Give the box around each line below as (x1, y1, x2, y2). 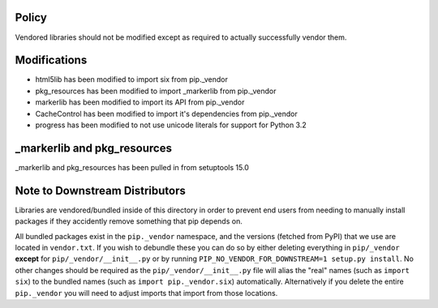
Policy (15, 11, 48, 24)
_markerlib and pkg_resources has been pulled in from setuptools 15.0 (15, 162, 249, 172)
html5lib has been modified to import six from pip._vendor (35, 75, 229, 84)
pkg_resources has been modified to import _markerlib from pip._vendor (35, 86, 277, 96)
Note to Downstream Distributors (15, 183, 187, 198)
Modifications (15, 53, 88, 67)
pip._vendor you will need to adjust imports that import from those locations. (15, 288, 278, 297)
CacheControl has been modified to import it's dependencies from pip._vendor (35, 109, 298, 118)
